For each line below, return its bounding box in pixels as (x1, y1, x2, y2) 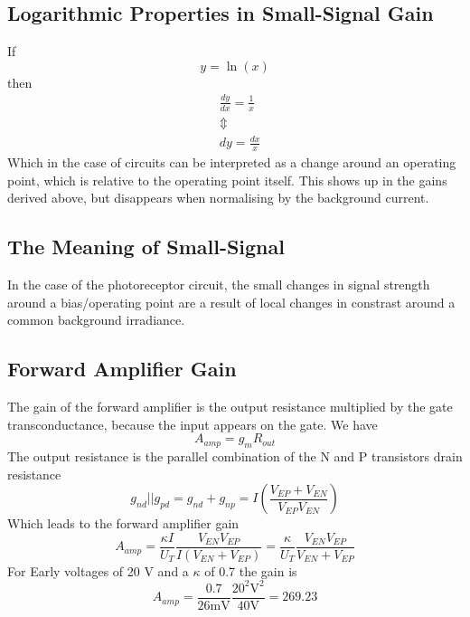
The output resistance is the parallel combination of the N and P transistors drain (7, 446, 463, 465)
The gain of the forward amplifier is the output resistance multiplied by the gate (7, 396, 453, 415)
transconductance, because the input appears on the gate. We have (7, 414, 378, 433)
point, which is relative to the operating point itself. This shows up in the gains (7, 170, 447, 189)
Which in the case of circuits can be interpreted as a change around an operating (7, 152, 456, 171)
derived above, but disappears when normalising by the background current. (7, 188, 429, 207)
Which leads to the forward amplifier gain (7, 514, 240, 533)
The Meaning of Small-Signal (7, 233, 285, 261)
